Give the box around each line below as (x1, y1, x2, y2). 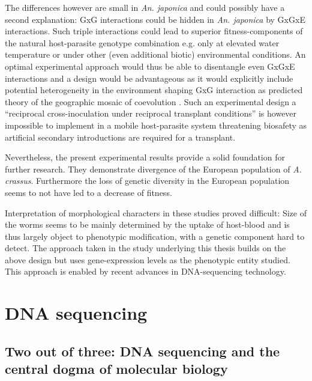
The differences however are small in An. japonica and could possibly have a (5, 1, 285, 13)
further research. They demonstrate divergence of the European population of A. (5, 162, 302, 175)
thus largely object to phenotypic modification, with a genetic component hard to (5, 230, 305, 242)
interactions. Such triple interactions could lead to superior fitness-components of (5, 25, 303, 37)
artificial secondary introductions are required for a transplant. (5, 130, 236, 143)
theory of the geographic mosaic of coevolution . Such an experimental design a (5, 95, 296, 108)
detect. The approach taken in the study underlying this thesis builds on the (5, 242, 286, 254)
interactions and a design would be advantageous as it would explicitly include (5, 72, 293, 84)
